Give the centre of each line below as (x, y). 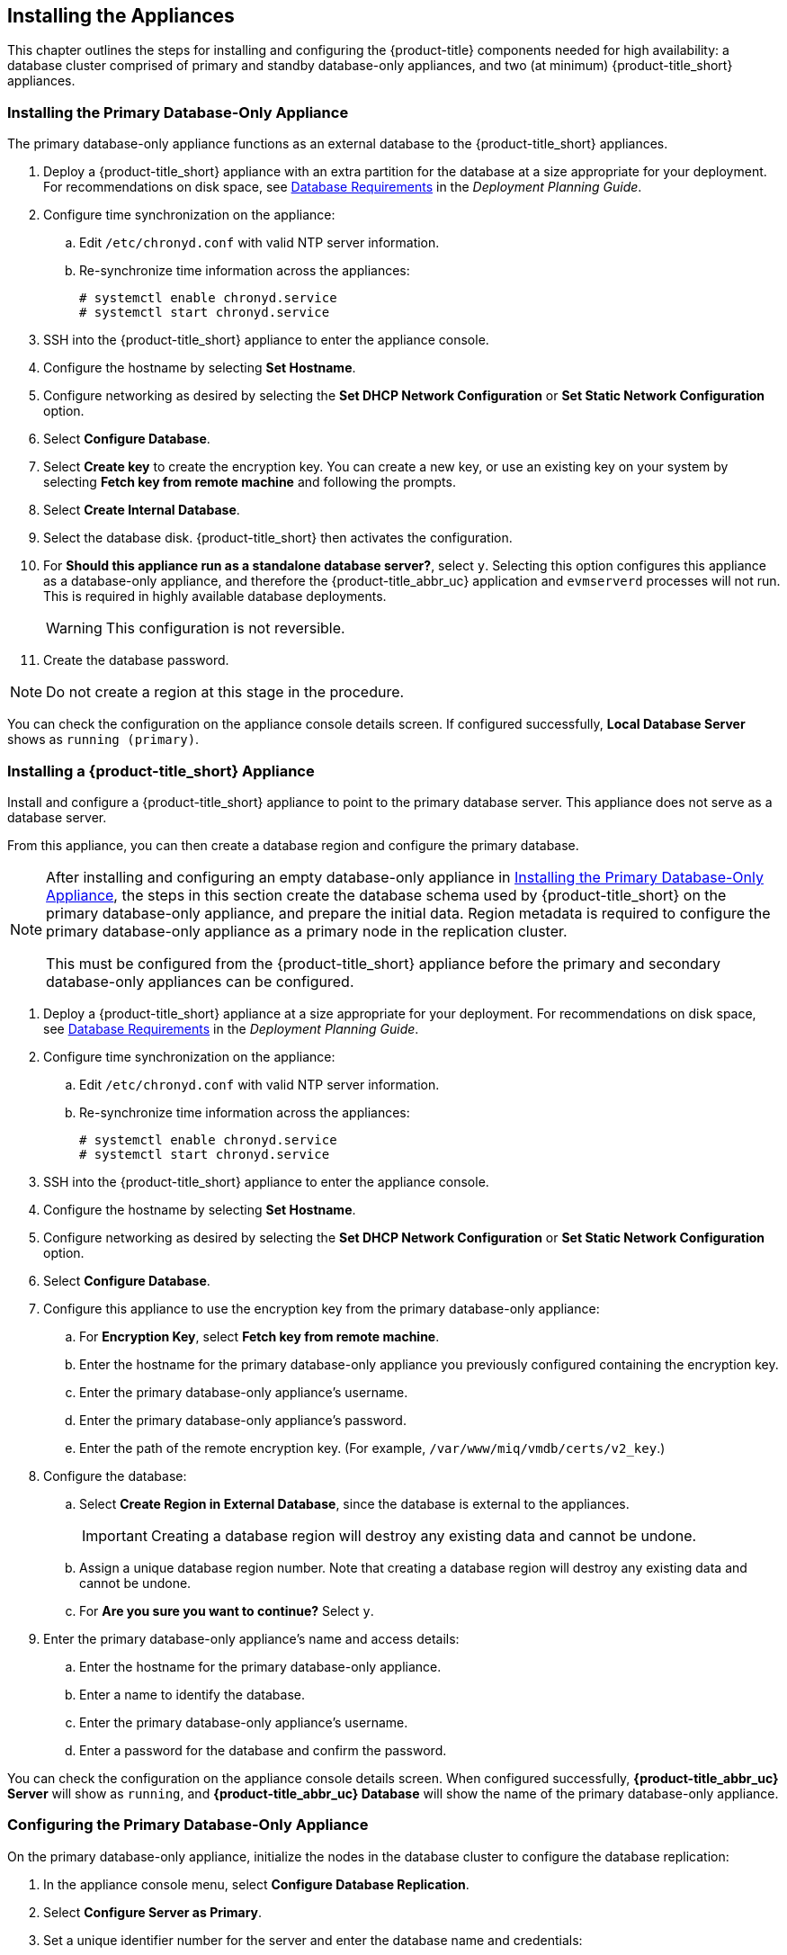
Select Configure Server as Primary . (153, 1912)
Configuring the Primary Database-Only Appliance (188, 1825)
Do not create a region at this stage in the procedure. (225, 692)
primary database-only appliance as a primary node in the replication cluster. (307, 931)
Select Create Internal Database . (142, 510)
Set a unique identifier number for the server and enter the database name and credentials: (313, 1940)
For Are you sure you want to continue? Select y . (227, 1610)
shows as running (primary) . (103, 740)
